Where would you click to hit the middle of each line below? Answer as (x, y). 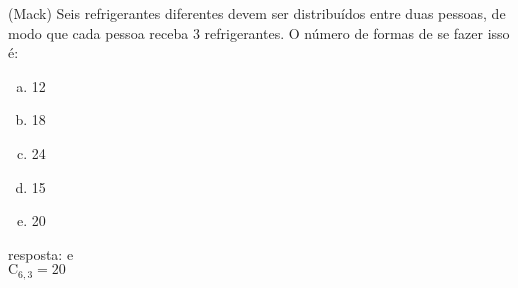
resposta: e (41, 253)
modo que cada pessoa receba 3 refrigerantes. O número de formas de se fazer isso (259, 32)
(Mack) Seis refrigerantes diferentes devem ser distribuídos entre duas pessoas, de (257, 13)
